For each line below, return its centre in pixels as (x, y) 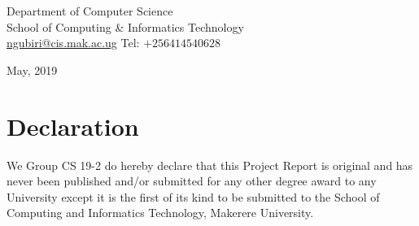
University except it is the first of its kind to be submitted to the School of (193, 196)
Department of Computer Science (90, 11)
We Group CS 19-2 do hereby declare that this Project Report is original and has (210, 165)
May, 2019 (32, 70)
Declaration (73, 126)
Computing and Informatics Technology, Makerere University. (160, 213)
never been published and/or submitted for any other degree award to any (192, 181)
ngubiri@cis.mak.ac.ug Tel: (73, 43)
